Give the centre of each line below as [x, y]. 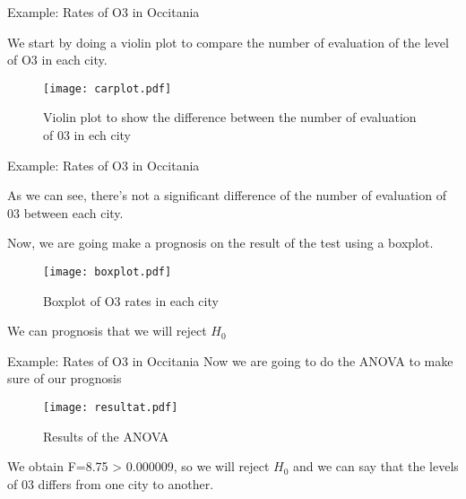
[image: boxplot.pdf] [108, 272]
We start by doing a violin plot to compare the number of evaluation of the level [228, 42]
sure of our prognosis [65, 378]
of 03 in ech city [87, 135]
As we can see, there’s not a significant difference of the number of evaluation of [227, 195]
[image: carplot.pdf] [108, 88]
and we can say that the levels [376, 466]
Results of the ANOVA [106, 436]
